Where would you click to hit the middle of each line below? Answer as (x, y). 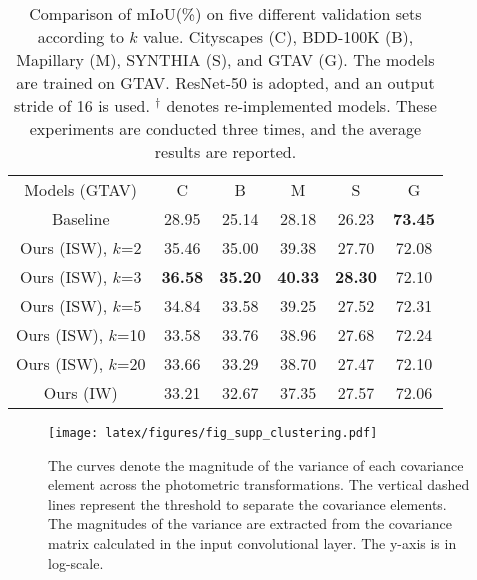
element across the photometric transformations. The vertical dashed (259, 484)
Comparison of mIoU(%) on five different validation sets (225, 13)
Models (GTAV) (81, 189)
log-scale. (76, 562)
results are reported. (225, 151)
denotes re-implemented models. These (301, 105)
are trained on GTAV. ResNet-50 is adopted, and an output (225, 82)
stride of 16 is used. (82, 105)
